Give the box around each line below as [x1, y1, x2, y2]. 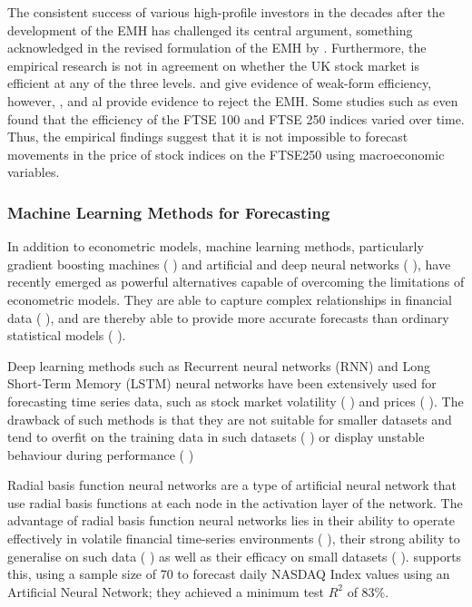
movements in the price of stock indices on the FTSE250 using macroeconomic [7, 144, 445, 163]
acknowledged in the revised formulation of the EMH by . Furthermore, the [7, 38, 427, 57]
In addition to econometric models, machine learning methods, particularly [7, 237, 424, 256]
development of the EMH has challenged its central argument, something [7, 20, 413, 39]
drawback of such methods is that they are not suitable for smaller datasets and [7, 409, 452, 428]
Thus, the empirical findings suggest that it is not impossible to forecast [7, 127, 408, 146]
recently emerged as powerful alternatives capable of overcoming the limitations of [7, 272, 465, 291]
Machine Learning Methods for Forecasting [7, 201, 330, 223]
